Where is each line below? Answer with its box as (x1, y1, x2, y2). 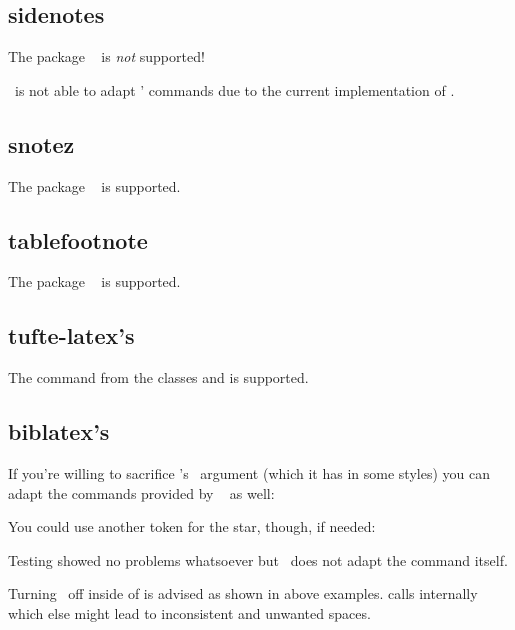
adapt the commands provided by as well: (8, 482, 275, 503)
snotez (8, 128, 75, 159)
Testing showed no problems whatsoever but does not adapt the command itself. (8, 549, 508, 570)
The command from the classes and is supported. (8, 367, 309, 388)
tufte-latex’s (8, 320, 135, 351)
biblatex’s (8, 416, 110, 447)
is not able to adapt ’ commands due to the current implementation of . (14, 79, 455, 100)
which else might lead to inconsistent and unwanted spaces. (8, 602, 371, 623)
